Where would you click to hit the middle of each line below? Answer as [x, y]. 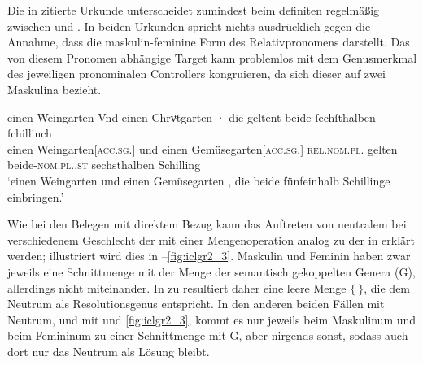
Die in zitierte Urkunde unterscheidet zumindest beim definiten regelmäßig [194, 10]
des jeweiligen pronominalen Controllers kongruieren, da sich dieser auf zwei [196, 74]
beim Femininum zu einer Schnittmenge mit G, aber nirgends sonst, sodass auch [208, 335]
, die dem [387, 287]
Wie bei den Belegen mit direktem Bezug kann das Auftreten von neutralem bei [207, 224]
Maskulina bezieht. [55, 89]
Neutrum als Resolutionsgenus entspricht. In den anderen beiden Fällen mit [196, 304]
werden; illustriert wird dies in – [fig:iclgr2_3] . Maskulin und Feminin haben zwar [209, 256]
